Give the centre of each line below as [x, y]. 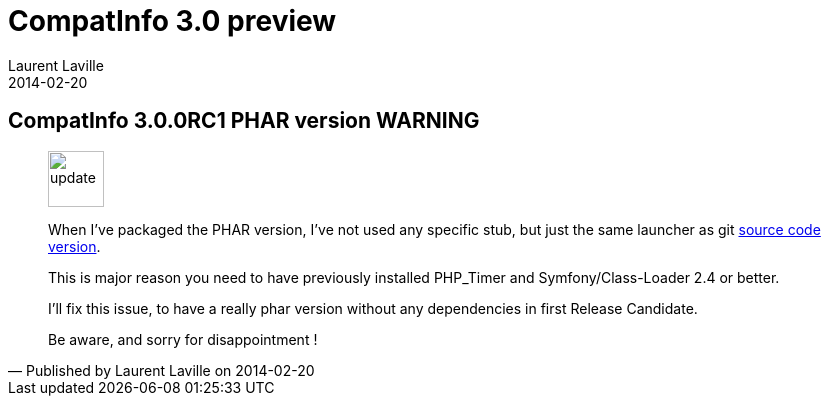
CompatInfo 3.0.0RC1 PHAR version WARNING [244, 121]
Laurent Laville [56, 65]
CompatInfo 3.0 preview [172, 21]
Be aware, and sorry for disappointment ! [183, 339]
